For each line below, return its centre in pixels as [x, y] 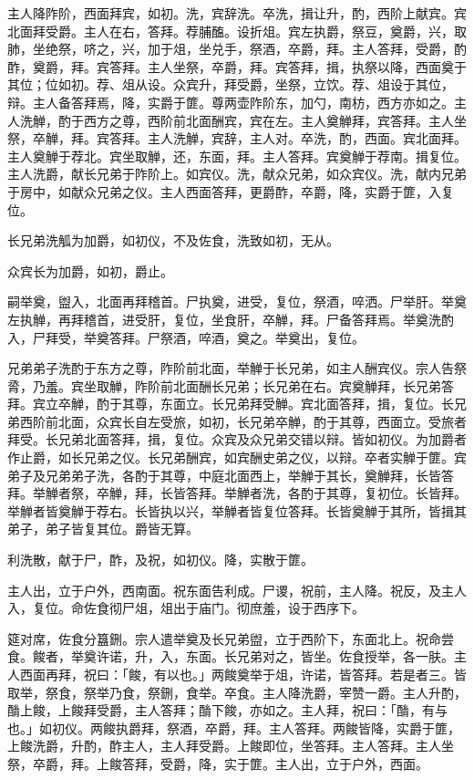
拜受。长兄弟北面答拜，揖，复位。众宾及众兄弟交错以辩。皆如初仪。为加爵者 [237, 439]
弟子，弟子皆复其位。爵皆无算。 [103, 529]
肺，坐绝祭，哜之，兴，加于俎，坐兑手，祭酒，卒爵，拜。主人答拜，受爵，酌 [237, 49]
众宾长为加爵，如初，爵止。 [90, 270]
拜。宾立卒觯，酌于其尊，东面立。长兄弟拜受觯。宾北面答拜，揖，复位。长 [231, 404]
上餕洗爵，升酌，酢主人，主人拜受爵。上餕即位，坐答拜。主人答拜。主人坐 [231, 746]
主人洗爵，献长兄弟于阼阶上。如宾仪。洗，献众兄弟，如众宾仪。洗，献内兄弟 [237, 174]
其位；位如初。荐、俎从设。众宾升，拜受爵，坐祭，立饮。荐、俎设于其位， [231, 84]
